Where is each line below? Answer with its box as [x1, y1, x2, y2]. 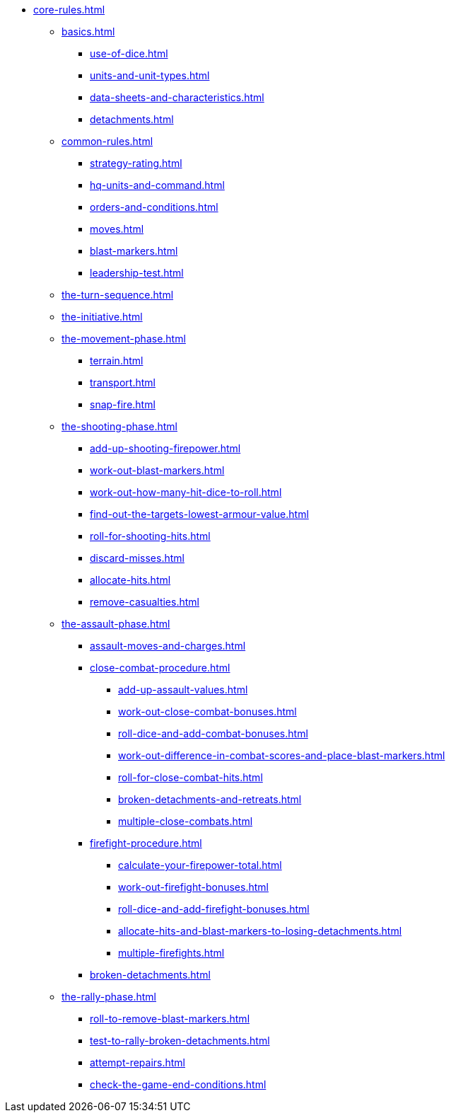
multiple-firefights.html [118, 947, 225, 959]
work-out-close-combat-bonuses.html [118, 705, 297, 718]
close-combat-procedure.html [90, 662, 230, 674]
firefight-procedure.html [90, 837, 202, 849]
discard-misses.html [90, 552, 184, 564]
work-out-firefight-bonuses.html [118, 881, 269, 893]
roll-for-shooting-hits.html [90, 530, 211, 542]
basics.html [61, 25, 115, 38]
